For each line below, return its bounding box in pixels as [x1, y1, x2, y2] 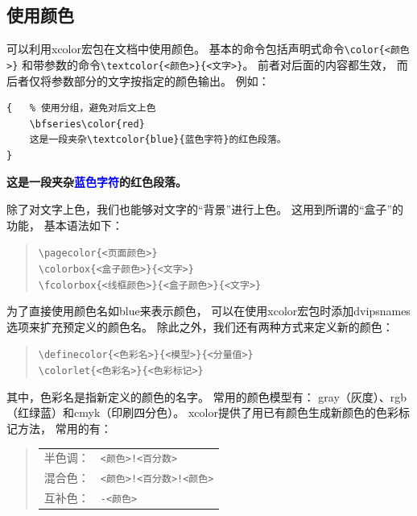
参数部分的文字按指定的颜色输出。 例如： [51, 72, 270, 89]
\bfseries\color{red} [29, 118, 145, 130]
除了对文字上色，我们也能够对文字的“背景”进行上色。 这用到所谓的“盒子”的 [6, 201, 404, 218]
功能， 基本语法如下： [6, 216, 123, 233]
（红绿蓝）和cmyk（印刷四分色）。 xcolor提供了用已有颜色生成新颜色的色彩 [6, 404, 398, 421]
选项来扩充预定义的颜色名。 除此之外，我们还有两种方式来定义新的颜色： [6, 318, 394, 335]
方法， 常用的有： [17, 419, 112, 436]
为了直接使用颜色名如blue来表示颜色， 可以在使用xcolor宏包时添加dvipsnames [6, 302, 411, 319]
